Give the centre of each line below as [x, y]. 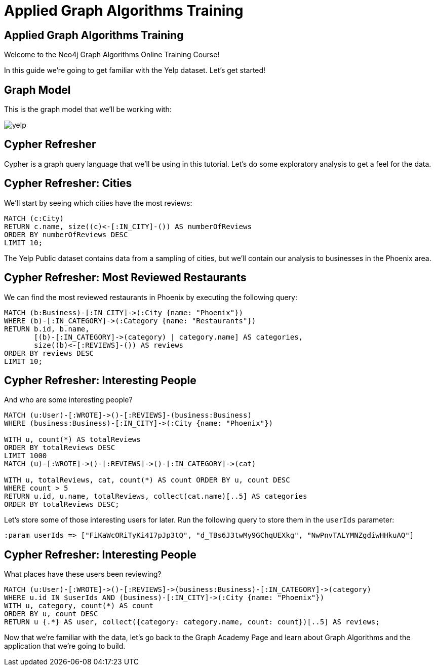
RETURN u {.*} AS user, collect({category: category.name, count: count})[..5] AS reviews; [192, 622]
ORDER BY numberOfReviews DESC [66, 234]
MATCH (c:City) [34, 218]
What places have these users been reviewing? [83, 574]
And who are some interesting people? [68, 400]
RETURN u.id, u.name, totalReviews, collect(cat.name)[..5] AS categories [156, 496]
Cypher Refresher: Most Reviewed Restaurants [125, 278]
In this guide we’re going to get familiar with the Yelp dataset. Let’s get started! [135, 70]
